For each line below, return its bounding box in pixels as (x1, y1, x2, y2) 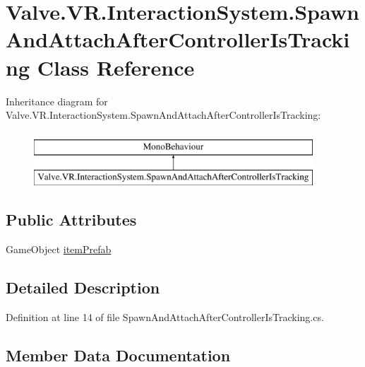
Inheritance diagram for (6, 93, 108, 108)
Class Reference (37, 52, 195, 81)
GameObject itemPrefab (6, 242, 112, 257)
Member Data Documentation (6, 344, 231, 366)
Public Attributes (6, 209, 137, 231)
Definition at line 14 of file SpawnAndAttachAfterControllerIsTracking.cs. (6, 309, 324, 324)
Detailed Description (6, 276, 160, 298)
